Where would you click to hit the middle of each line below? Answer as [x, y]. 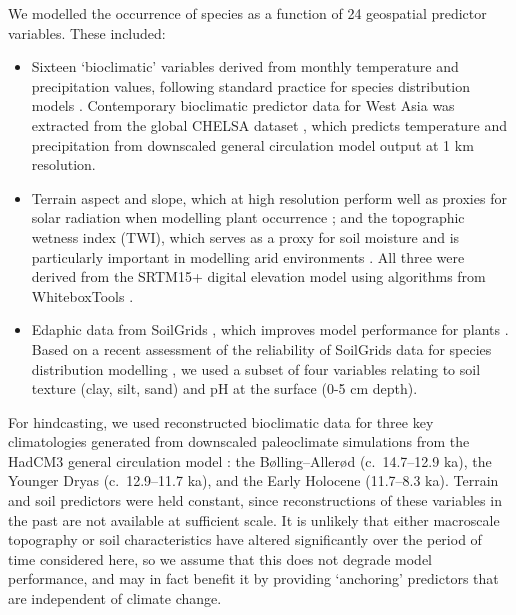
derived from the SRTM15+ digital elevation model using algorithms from [258, 276]
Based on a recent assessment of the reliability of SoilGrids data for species [261, 348]
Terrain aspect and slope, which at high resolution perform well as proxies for [269, 197]
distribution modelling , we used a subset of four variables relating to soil [256, 368]
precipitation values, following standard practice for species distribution [250, 85]
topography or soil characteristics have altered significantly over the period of [245, 539]
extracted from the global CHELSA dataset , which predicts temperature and [269, 124]
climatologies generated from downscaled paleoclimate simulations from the [239, 441]
